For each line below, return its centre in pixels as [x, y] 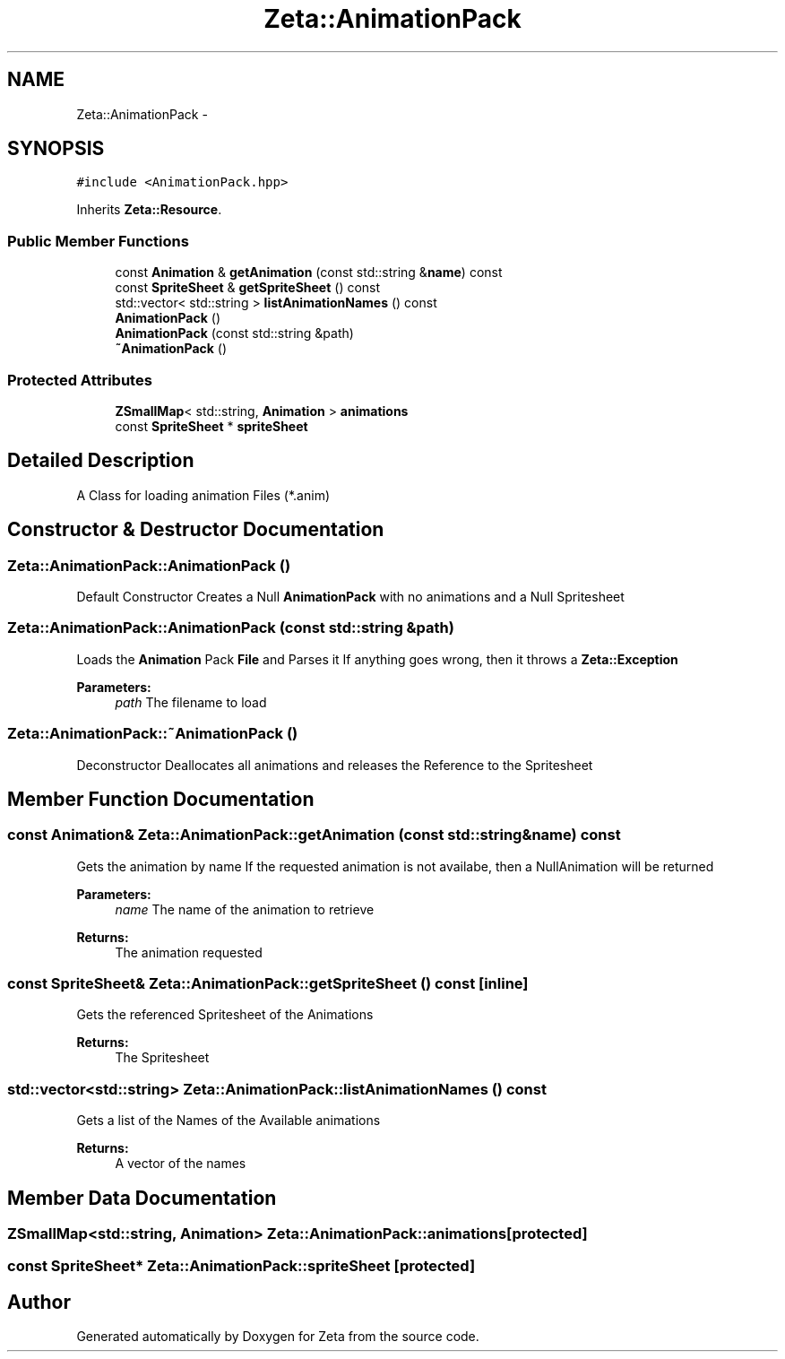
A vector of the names [181, 1164]
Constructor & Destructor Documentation [196, 530]
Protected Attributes [80, 380]
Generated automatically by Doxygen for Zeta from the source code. [278, 1337]
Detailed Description [101, 461]
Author [39, 1302]
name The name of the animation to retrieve [245, 909]
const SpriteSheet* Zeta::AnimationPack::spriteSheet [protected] [242, 1266]
